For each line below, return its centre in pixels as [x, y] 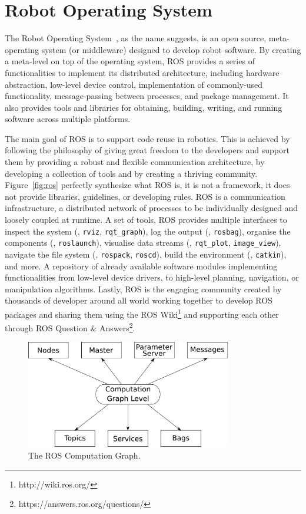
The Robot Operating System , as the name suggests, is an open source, [136, 38]
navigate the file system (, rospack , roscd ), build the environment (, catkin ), [146, 254]
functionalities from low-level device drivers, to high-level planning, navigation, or [152, 277]
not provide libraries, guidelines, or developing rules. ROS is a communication [145, 196]
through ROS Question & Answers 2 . [70, 327]
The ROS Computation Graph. [84, 455]
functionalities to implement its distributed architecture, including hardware [142, 72]
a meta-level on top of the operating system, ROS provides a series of [130, 61]
